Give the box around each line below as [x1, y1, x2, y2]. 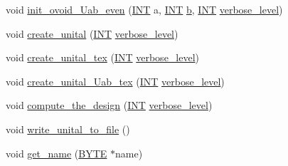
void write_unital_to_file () [6, 121, 130, 136]
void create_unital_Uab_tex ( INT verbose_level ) [6, 73, 225, 88]
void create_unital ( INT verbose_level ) [6, 26, 178, 41]
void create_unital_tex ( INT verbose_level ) [6, 50, 200, 65]
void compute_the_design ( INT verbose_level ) [6, 98, 213, 113]
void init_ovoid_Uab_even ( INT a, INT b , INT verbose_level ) [6, 2, 283, 16]
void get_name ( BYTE [6, 145, 107, 160]
